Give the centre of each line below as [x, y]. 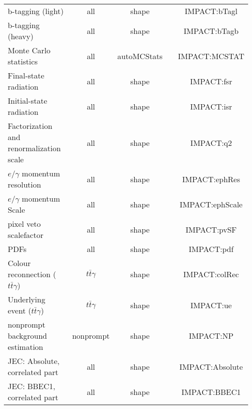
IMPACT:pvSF [211, 229]
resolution [24, 184]
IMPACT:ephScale [211, 204]
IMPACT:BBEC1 [211, 392]
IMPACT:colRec [211, 274]
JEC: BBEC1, [32, 386]
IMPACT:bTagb [211, 31]
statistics [23, 61]
